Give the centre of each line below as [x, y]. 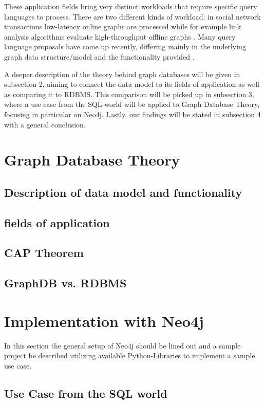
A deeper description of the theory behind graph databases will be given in [122, 74]
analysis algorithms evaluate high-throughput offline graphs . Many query [120, 36]
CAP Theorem [44, 253]
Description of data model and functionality [123, 192]
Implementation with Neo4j [104, 320]
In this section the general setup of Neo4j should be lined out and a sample [122, 345]
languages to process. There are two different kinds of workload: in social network [132, 16]
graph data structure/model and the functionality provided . [99, 56]
